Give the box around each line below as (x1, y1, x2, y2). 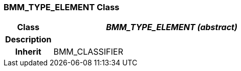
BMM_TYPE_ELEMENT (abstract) (106, 22, 237, 33)
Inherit (15, 46, 41, 57)
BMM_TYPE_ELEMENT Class (4, 2, 120, 12)
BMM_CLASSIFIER (53, 46, 123, 57)
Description (5, 34, 52, 45)
